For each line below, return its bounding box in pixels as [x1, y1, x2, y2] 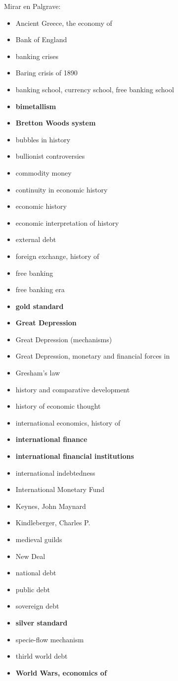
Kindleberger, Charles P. [15, 517, 90, 528]
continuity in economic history [15, 184, 108, 194]
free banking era [15, 284, 65, 295]
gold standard [15, 301, 64, 311]
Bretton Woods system [15, 118, 96, 128]
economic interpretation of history [15, 217, 119, 228]
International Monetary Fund [15, 484, 105, 495]
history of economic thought [15, 401, 101, 411]
